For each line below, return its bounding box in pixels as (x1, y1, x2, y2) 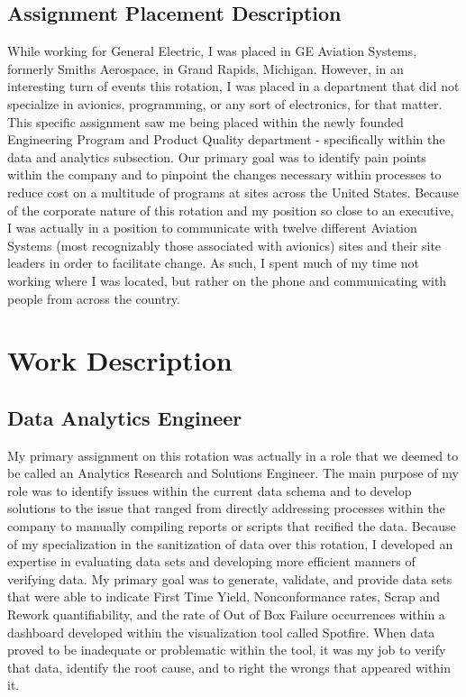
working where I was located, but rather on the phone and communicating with (7, 271, 447, 289)
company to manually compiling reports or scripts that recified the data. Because (7, 517, 456, 536)
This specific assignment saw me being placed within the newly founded (7, 112, 404, 131)
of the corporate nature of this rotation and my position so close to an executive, (7, 200, 454, 219)
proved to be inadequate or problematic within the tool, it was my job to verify (7, 640, 446, 659)
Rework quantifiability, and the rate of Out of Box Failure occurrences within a (7, 605, 445, 624)
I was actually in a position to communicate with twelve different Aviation (7, 218, 417, 237)
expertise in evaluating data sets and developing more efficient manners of (7, 552, 416, 571)
